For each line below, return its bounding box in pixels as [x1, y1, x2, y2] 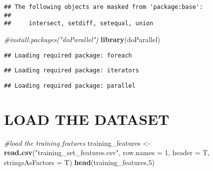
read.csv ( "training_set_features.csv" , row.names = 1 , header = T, [4, 147, 210, 158]
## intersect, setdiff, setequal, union [4, 20, 153, 27]
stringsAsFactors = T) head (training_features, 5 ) [4, 157, 155, 167]
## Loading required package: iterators [4, 67, 140, 74]
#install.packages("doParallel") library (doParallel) [4, 34, 160, 44]
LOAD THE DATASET [4, 109, 169, 129]
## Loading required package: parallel [4, 82, 136, 89]
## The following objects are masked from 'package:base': [4, 3, 203, 10]
